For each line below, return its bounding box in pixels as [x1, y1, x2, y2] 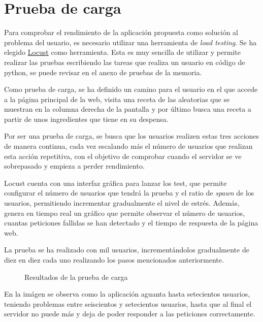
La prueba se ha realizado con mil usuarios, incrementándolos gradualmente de [4, 244, 249, 255]
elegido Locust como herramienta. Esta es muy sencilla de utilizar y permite [4, 47, 241, 57]
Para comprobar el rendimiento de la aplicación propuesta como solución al [4, 27, 238, 38]
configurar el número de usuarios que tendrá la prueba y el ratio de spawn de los [4, 187, 254, 198]
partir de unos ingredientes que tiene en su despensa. [4, 113, 169, 124]
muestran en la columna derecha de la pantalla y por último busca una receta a [4, 104, 251, 114]
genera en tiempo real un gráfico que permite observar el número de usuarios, [4, 207, 245, 218]
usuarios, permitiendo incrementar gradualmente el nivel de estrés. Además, [4, 198, 240, 208]
